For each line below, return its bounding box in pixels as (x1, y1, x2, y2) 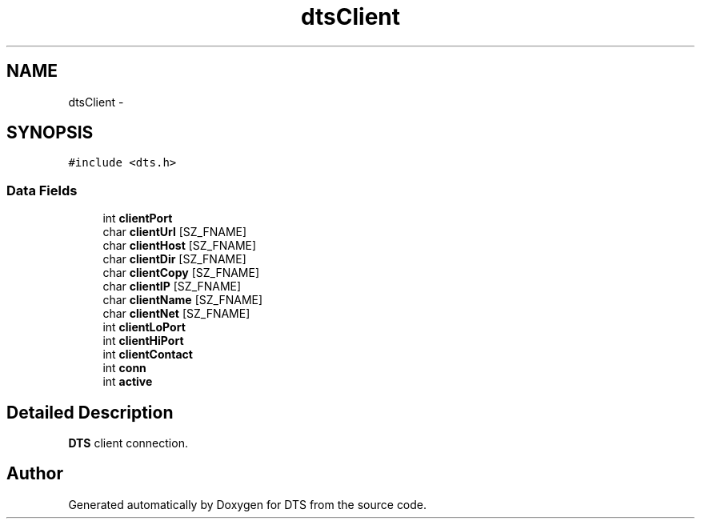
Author (6, 463, 63, 484)
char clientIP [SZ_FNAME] (102, 279, 242, 294)
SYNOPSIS (6, 122, 94, 143)
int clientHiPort (102, 334, 184, 348)
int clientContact (102, 347, 193, 362)
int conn (102, 361, 146, 375)
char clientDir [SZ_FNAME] (102, 252, 246, 267)
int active (102, 375, 153, 389)
